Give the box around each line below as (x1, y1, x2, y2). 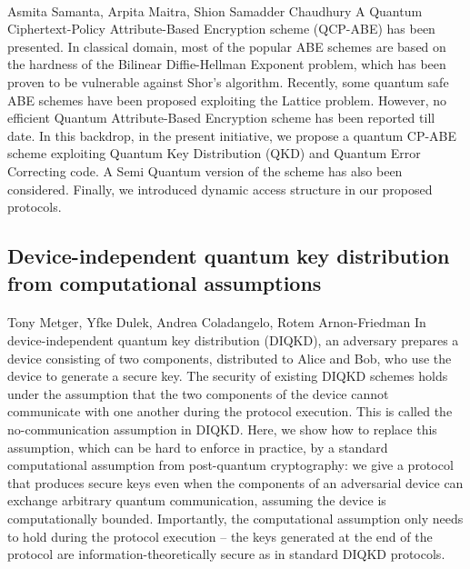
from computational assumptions (7, 268, 322, 296)
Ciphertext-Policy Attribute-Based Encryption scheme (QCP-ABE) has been (7, 19, 435, 38)
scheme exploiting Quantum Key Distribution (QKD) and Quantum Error (7, 144, 421, 163)
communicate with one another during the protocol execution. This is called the (7, 402, 453, 421)
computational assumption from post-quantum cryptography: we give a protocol (7, 455, 454, 474)
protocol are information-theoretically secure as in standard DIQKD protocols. (7, 544, 445, 564)
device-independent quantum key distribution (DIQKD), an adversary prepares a (7, 331, 459, 350)
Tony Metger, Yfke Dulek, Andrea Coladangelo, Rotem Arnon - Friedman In (7, 313, 426, 332)
